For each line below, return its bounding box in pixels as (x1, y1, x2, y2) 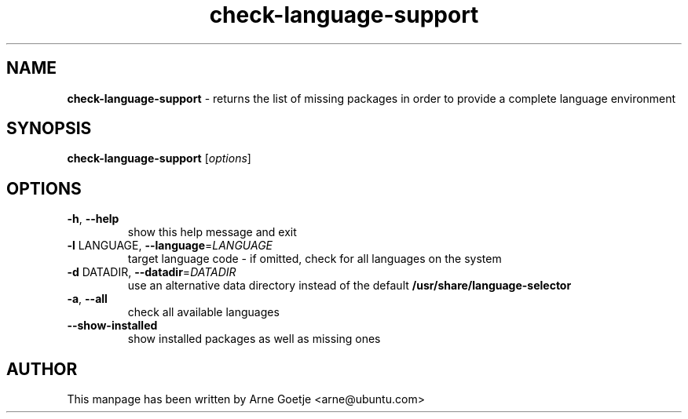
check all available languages (127, 305, 280, 319)
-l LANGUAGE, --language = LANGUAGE (67, 239, 273, 253)
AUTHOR (6, 359, 78, 379)
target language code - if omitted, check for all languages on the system (127, 252, 502, 266)
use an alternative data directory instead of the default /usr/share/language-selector (127, 279, 572, 293)
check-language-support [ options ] (67, 151, 251, 166)
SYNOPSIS (6, 118, 92, 139)
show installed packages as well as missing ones (127, 332, 381, 346)
